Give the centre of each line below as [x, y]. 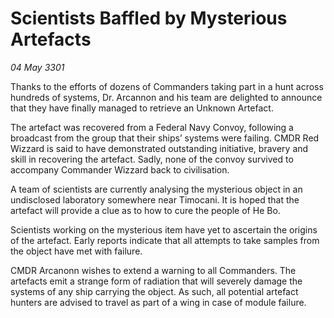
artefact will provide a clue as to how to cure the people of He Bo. [145, 210]
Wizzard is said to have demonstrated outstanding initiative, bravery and [159, 148]
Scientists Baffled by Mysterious [149, 18]
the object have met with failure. [76, 251]
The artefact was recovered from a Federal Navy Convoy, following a [152, 127]
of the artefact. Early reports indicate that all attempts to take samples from [165, 240]
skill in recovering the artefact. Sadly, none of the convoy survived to [152, 159]
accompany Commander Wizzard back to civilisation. [120, 169]
